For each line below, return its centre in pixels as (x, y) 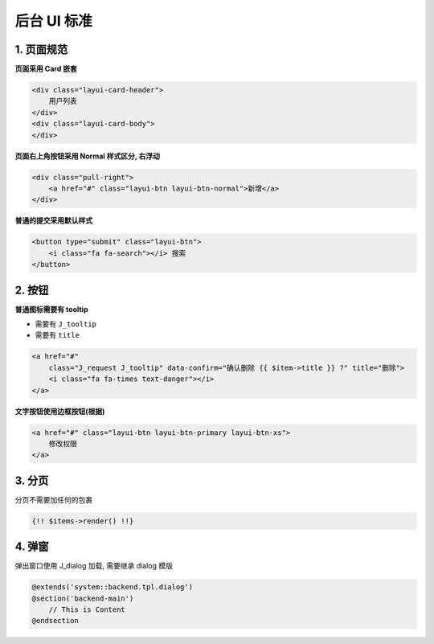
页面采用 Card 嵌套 (46, 69)
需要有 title (57, 335)
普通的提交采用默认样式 (53, 220)
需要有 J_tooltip (66, 324)
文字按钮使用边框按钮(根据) (60, 411)
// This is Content (87, 610)
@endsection (55, 621)
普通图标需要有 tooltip (51, 309)
